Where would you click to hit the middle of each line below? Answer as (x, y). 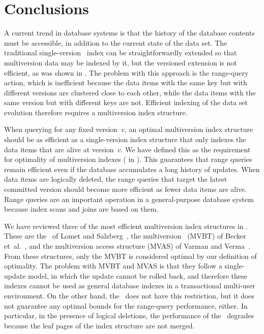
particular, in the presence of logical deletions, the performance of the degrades (129, 315)
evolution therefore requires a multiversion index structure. (96, 112)
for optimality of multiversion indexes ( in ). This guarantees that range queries (128, 159)
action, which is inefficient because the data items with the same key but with (126, 82)
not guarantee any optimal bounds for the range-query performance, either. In (126, 305)
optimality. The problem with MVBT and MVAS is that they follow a (113, 266)
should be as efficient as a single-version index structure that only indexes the (125, 139)
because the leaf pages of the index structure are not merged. (99, 325)
